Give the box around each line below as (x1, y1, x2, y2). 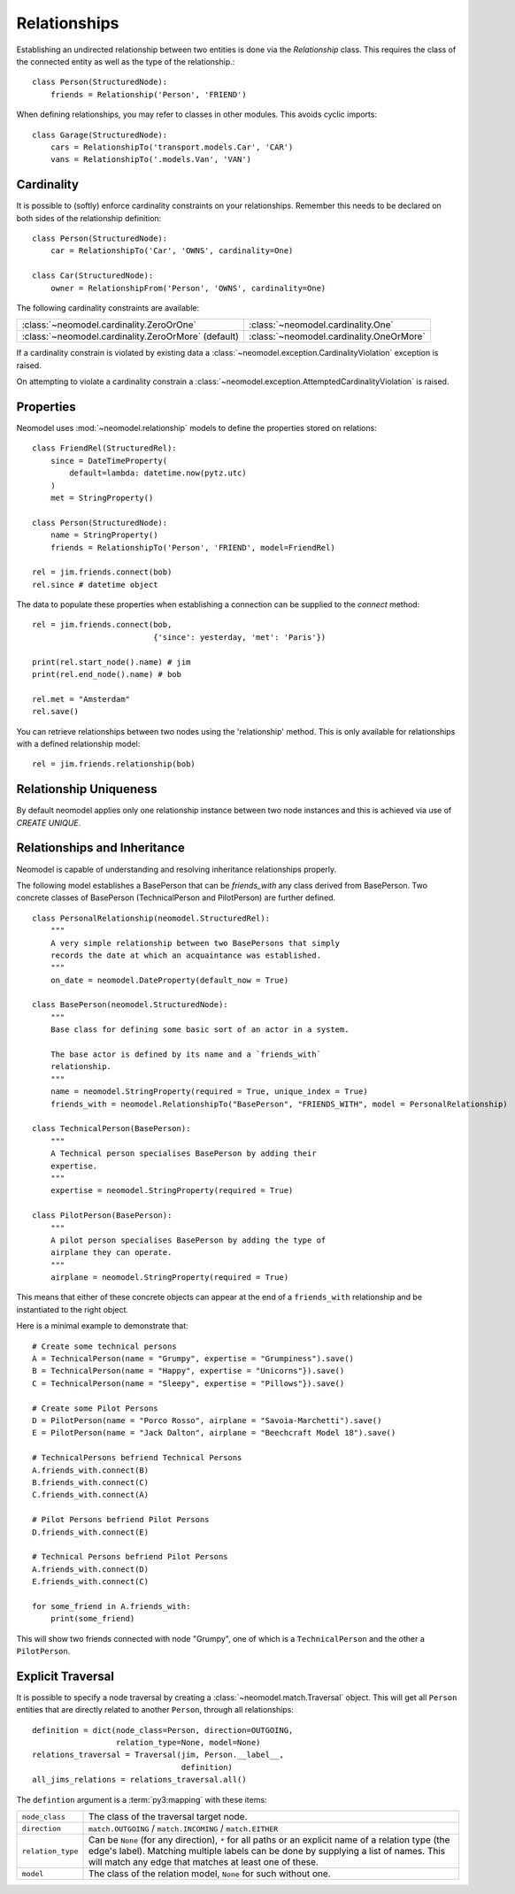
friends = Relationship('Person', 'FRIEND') (50, 89, 247, 99)
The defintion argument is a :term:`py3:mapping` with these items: (16, 1794, 267, 1805)
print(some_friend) (50, 1613, 135, 1624)
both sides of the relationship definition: (16, 212, 162, 223)
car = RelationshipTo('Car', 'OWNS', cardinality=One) (50, 246, 294, 256)
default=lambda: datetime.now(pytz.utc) (69, 468, 247, 478)
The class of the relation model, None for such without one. (88, 1867, 331, 1880)
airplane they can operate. (50, 1248, 173, 1258)
